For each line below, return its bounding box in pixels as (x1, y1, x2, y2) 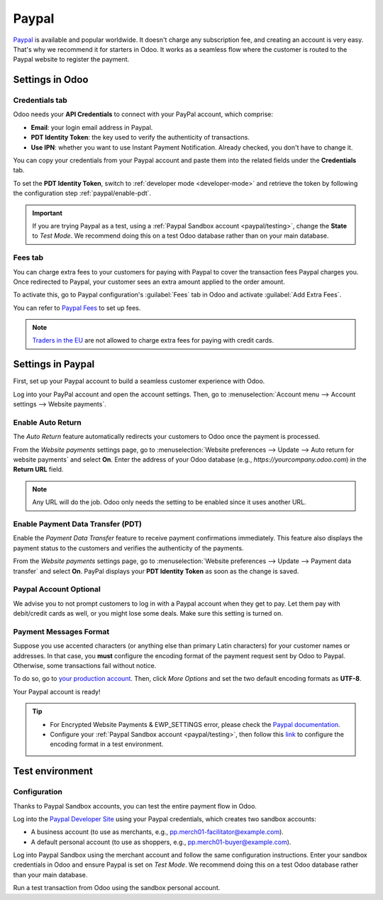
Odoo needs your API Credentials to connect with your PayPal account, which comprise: (13, 110, 273, 118)
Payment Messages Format (13, 626, 110, 636)
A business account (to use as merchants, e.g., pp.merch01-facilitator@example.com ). (30, 828, 284, 836)
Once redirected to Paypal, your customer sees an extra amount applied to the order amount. (13, 277, 285, 286)
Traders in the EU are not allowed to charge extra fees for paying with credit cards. (32, 336, 274, 345)
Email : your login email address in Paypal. (30, 123, 153, 131)
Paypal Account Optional (13, 584, 101, 594)
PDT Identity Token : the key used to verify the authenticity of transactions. (30, 133, 250, 142)
